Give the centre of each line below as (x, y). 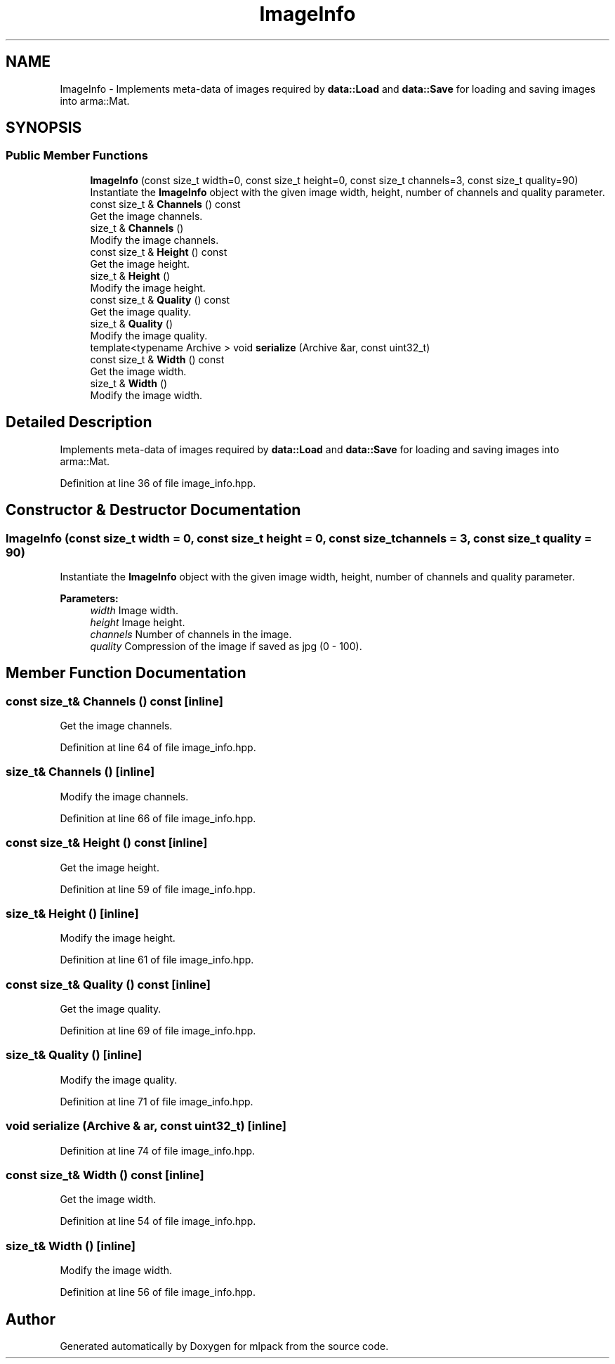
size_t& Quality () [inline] (74, 1055)
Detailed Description (79, 422)
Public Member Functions (77, 156)
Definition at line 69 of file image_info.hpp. (158, 1031)
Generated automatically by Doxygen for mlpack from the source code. (224, 1346)
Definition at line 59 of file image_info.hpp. (158, 889)
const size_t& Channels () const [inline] (114, 701)
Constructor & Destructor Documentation (153, 510)
